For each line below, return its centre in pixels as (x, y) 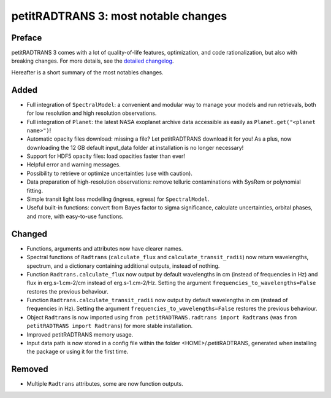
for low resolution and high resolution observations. (92, 113)
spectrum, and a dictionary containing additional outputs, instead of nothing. (123, 266)
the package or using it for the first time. (78, 352)
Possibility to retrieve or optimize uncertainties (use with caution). (109, 173)
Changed (29, 234)
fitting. (35, 190)
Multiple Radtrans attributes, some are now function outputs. (105, 384)
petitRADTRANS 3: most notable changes (119, 16)
